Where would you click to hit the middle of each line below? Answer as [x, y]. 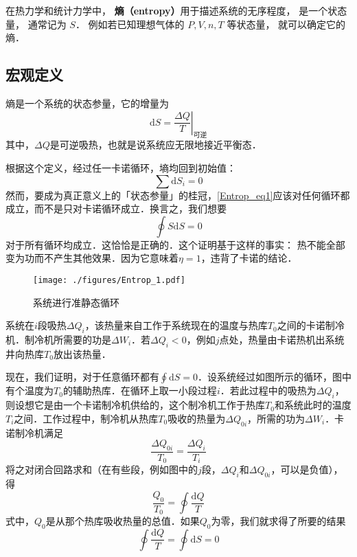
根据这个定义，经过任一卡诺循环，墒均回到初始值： [121, 167]
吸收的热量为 [197, 418]
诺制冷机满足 [34, 432]
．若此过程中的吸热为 [268, 390]
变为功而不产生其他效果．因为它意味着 [92, 258]
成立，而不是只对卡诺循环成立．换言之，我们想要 [116, 208]
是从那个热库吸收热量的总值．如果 [123, 521]
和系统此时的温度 [313, 405]
